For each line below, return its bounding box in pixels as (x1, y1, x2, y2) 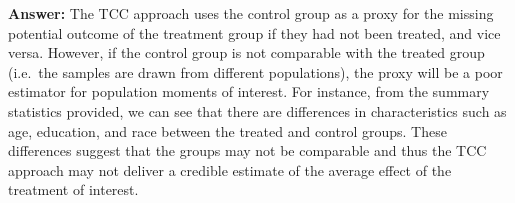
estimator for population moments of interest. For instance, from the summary (8, 81, 490, 102)
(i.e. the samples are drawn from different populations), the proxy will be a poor (8, 61, 503, 82)
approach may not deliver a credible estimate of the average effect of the (8, 159, 452, 180)
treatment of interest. (8, 179, 139, 200)
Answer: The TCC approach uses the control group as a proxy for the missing (8, 3, 494, 23)
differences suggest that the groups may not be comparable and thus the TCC (8, 140, 487, 161)
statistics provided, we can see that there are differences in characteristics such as (8, 100, 507, 121)
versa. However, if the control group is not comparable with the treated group (8, 42, 485, 63)
